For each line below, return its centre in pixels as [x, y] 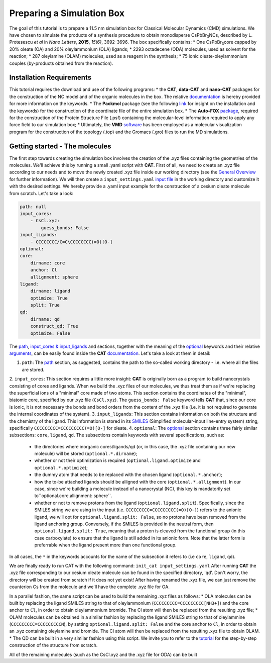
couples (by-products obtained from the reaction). [61, 63]
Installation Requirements [50, 78]
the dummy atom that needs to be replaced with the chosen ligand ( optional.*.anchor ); [128, 475]
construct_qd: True [54, 326]
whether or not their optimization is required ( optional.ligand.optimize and [117, 460]
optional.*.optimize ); [61, 467]
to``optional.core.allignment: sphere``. [73, 496]
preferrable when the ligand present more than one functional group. [105, 545]
